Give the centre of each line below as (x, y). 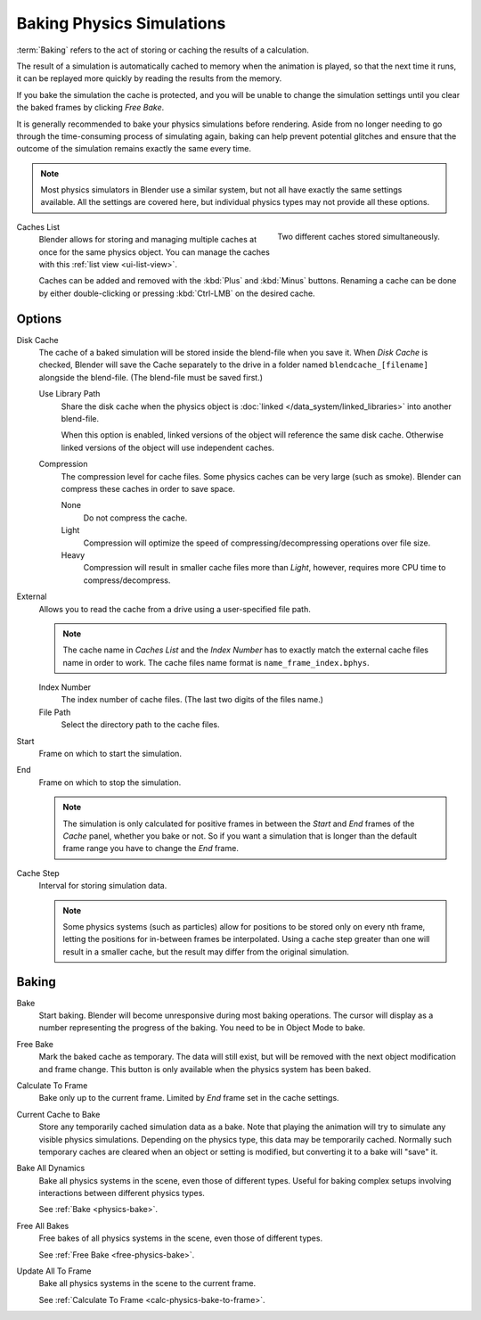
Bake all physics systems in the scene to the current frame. (147, 1283)
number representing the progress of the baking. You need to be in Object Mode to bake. (202, 1028)
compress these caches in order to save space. (148, 489)
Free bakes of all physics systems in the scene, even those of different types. (181, 1238)
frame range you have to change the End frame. (151, 849)
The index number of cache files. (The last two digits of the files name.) (192, 700)
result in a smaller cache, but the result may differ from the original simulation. (206, 951)
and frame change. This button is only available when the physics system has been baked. (205, 1069)
